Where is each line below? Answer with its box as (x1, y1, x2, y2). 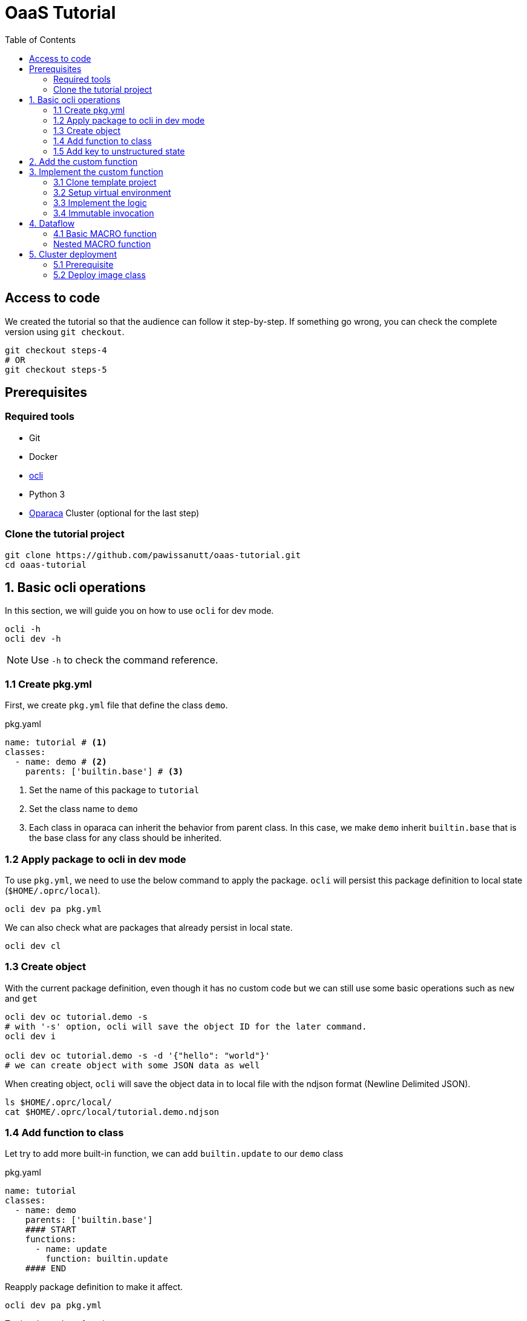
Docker (29, 451, 58, 462)
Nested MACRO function (53, 238, 151, 249)
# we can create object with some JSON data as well (5, 1060, 260, 1070)
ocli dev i (5, 1031, 56, 1041)
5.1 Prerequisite (53, 259, 114, 270)
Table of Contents (5, 34, 76, 45)
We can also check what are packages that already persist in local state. (5, 922, 293, 933)
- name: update (35, 1244, 107, 1254)
